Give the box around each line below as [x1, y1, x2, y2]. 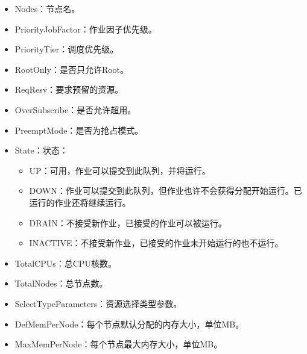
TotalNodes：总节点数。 [14, 277, 108, 290]
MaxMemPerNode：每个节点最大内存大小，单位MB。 [14, 338, 223, 350]
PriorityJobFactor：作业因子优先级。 [14, 22, 157, 35]
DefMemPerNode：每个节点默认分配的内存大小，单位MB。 [14, 317, 244, 330]
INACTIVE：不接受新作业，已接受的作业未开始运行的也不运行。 [29, 237, 283, 249]
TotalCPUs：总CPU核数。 [14, 256, 116, 269]
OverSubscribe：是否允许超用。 [14, 103, 136, 116]
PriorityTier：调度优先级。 [14, 43, 119, 55]
